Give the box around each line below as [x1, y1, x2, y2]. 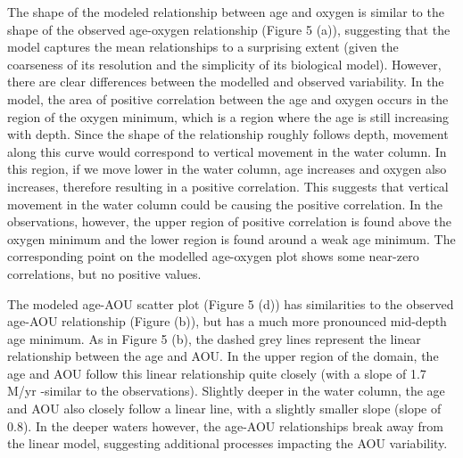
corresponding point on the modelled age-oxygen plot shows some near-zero [7, 247, 419, 266]
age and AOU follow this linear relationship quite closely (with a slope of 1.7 [7, 364, 426, 382]
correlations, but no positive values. [7, 264, 202, 282]
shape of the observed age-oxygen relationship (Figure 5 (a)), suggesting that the [7, 20, 451, 38]
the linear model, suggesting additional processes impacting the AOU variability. [7, 434, 448, 453]
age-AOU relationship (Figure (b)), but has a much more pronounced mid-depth [7, 312, 447, 331]
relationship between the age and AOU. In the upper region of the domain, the [7, 347, 439, 365]
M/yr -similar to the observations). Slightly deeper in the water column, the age [7, 381, 445, 400]
